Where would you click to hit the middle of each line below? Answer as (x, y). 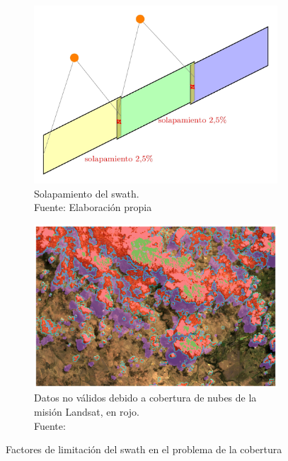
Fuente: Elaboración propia (93, 207)
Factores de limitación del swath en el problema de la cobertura (144, 449)
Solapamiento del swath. (87, 193)
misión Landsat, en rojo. (87, 412)
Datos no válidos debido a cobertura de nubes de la (145, 398)
